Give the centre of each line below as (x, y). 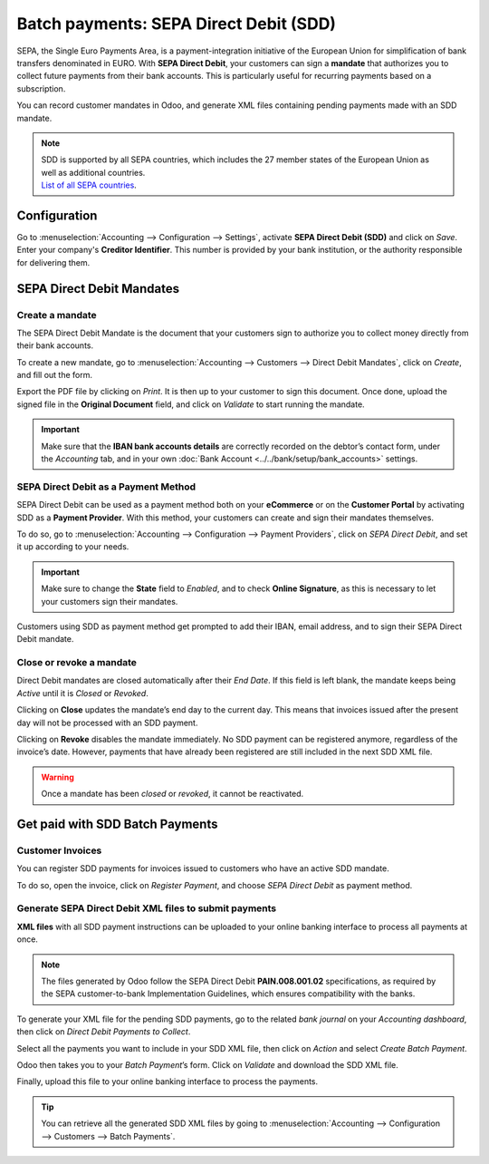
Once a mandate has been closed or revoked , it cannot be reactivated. (173, 794)
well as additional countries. (93, 172)
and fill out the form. (55, 375)
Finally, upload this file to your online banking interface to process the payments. (168, 1082)
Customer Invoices (59, 850)
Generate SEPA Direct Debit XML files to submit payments (147, 908)
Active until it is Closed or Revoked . (82, 693)
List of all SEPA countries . (89, 185)
